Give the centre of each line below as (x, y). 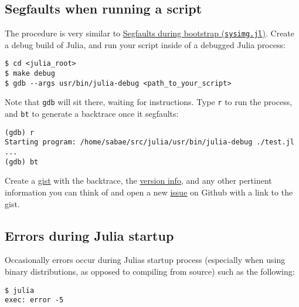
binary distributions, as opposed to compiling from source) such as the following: (150, 271)
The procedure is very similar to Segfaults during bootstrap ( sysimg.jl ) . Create (150, 33)
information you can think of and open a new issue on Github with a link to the (149, 192)
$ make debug (30, 74)
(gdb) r (20, 132)
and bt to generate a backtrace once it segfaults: (92, 114)
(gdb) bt (22, 162)
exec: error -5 (34, 300)
